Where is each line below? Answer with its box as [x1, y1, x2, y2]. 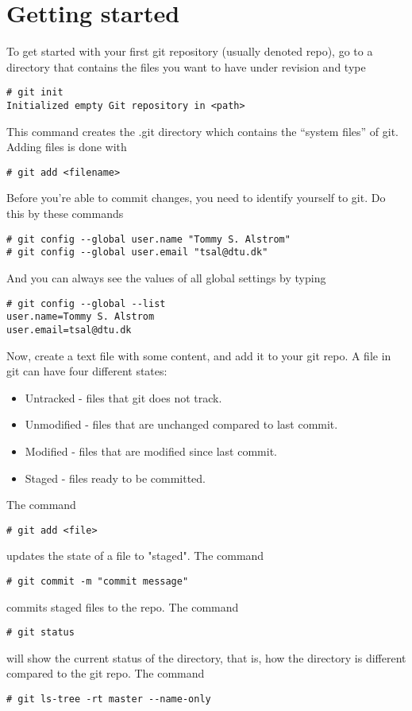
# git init [6, 87, 64, 99]
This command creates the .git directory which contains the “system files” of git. [6, 122, 399, 139]
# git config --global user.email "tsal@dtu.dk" [6, 247, 268, 258]
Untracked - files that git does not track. [25, 389, 222, 406]
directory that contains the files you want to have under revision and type [6, 58, 366, 75]
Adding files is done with [6, 138, 127, 155]
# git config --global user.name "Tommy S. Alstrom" [6, 233, 291, 245]
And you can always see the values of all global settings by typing [6, 269, 326, 286]
